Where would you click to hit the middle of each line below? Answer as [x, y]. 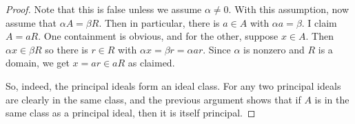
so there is [67, 49]
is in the [332, 99]
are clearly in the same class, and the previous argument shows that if [153, 99]
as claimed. [151, 63]
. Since [217, 49]
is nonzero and [274, 49]
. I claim [319, 22]
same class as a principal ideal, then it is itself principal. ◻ [131, 113]
